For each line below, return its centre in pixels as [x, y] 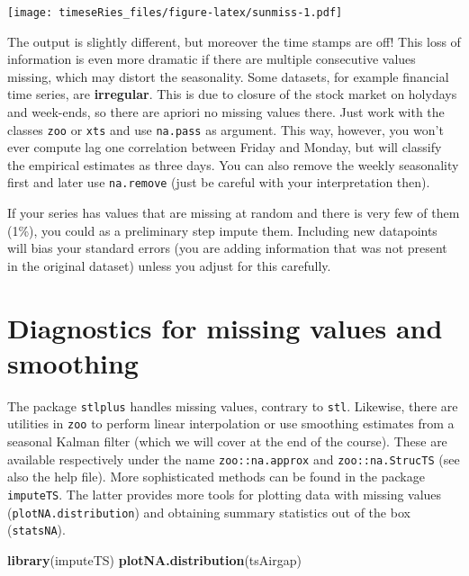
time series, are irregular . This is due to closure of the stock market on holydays [232, 94]
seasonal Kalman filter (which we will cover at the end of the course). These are [227, 441]
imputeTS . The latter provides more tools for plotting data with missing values [225, 494]
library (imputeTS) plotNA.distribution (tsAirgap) [154, 559]
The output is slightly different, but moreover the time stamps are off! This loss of [234, 41]
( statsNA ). [36, 530]
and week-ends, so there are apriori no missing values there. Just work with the [226, 112]
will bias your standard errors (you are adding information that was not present [227, 248]
